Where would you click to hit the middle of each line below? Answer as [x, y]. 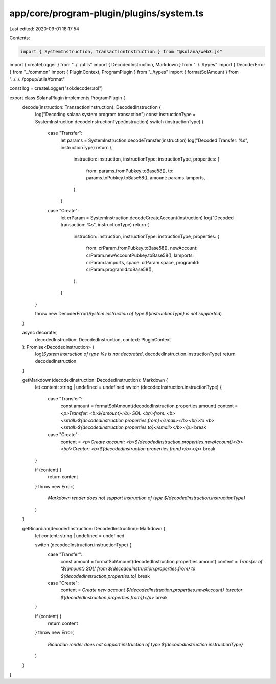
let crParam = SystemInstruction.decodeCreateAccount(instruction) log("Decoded [147, 218]
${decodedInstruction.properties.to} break [105, 576]
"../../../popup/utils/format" [37, 79]
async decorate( [40, 333]
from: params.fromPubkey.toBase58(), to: [130, 171]
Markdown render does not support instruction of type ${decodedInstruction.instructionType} [147, 498]
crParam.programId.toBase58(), [120, 269]
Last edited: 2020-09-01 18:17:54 [44, 29]
